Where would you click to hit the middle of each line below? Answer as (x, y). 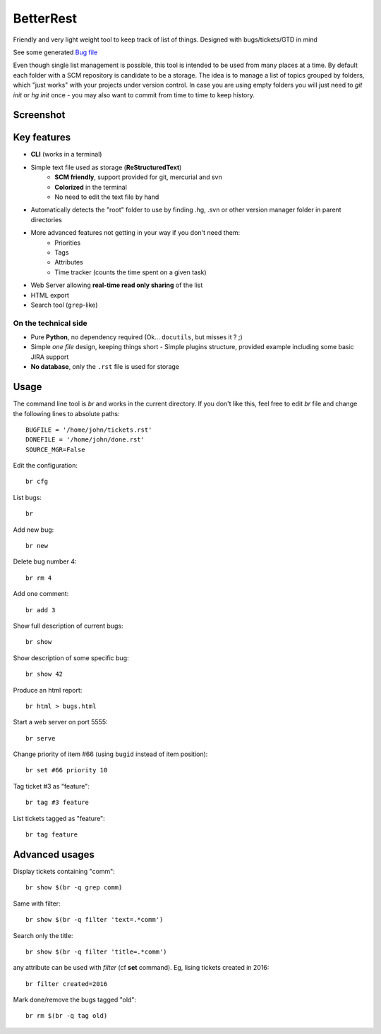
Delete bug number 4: (45, 561)
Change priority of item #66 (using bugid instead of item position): (110, 754)
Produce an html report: (48, 690)
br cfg (37, 482)
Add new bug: (34, 530)
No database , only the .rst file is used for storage (105, 367)
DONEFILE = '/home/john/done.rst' (85, 440)
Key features (42, 138)
